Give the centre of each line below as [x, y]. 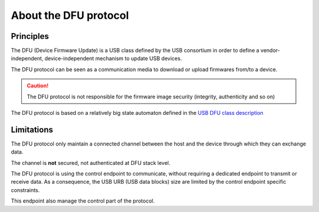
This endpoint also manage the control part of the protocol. [83, 201]
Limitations [32, 130]
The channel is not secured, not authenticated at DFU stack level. [91, 163]
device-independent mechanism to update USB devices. [113, 58]
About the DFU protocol [70, 15]
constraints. [25, 190]
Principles [30, 36]
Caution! [38, 86]
